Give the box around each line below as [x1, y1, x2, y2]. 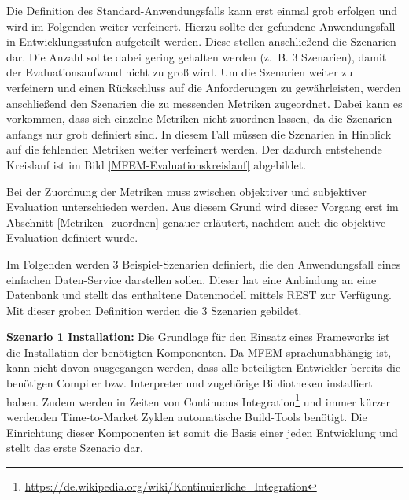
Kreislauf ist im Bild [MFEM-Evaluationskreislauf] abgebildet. [6, 156, 307, 172]
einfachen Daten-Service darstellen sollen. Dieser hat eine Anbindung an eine [6, 271, 377, 287]
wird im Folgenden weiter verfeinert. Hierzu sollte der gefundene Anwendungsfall [6, 17, 396, 34]
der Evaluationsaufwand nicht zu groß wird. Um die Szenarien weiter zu [6, 64, 353, 80]
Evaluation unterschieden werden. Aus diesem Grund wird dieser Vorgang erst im [6, 198, 399, 215]
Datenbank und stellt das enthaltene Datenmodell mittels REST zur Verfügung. [6, 287, 392, 303]
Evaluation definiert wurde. [6, 229, 138, 246]
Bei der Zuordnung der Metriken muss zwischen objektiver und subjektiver [6, 183, 367, 199]
